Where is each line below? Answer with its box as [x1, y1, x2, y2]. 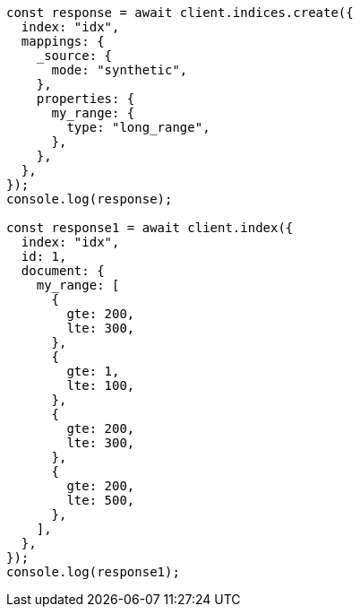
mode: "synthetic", [51, 63, 188, 77]
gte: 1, [66, 364, 120, 378]
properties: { [36, 91, 135, 106]
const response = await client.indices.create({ [6, 5, 354, 20]
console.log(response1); [6, 565, 180, 579]
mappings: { [21, 34, 105, 48]
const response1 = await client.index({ [6, 221, 294, 235]
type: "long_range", [66, 120, 210, 134]
